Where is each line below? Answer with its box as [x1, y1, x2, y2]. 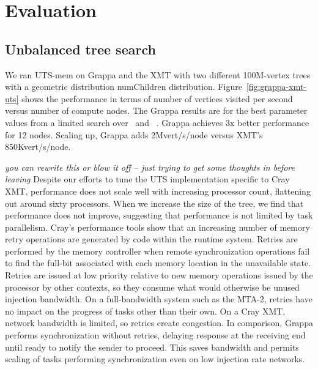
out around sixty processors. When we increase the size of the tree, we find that [5, 196, 304, 209]
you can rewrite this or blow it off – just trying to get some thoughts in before [5, 160, 295, 173]
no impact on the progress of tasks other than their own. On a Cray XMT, [5, 304, 286, 317]
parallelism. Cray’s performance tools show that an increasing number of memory [5, 220, 310, 233]
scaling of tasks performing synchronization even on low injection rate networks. [5, 352, 305, 365]
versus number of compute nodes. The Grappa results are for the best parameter [5, 104, 308, 117]
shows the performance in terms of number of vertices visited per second [21, 92, 293, 105]
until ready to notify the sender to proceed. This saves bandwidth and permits [5, 340, 299, 353]
